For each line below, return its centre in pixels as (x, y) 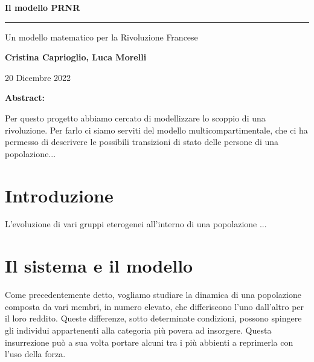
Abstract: (25, 98)
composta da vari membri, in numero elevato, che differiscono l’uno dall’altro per (155, 306)
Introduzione (59, 195)
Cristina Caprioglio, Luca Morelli (76, 57)
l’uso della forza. (35, 354)
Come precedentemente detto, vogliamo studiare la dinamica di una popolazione (153, 295)
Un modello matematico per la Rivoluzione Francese (101, 37)
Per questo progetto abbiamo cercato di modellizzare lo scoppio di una (135, 118)
